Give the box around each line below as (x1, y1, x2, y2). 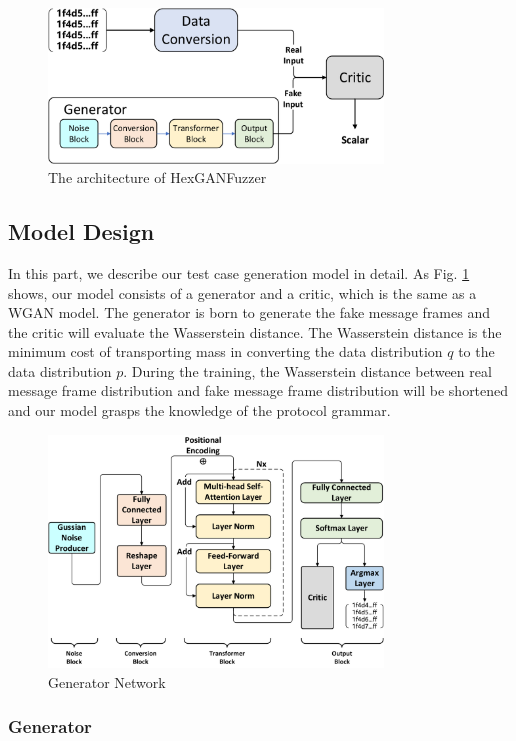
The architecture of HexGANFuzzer (48, 167, 267, 188)
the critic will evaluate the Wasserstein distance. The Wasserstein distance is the (8, 321, 502, 342)
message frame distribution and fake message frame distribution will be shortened (8, 380, 509, 401)
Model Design (8, 216, 155, 247)
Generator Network (48, 671, 166, 692)
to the (458, 341, 495, 362)
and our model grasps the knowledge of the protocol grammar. (8, 400, 391, 421)
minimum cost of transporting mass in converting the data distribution (8, 341, 443, 362)
